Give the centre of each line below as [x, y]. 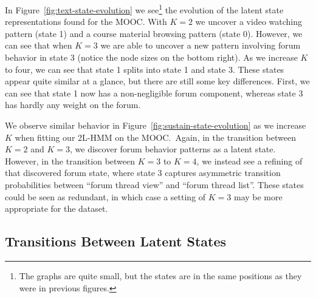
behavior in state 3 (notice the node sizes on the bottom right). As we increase [151, 57]
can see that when [39, 45]
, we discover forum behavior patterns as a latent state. [173, 149]
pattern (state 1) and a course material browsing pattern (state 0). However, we [154, 33]
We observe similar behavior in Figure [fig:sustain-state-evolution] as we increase [156, 125]
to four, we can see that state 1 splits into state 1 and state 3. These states [145, 69]
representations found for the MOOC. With [86, 22]
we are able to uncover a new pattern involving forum [201, 45]
